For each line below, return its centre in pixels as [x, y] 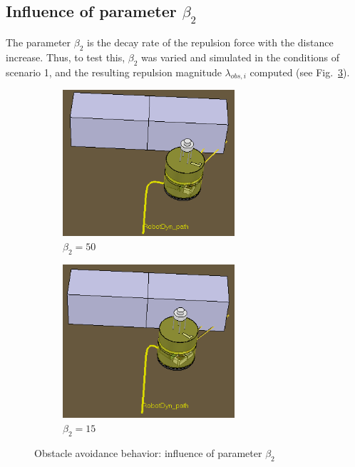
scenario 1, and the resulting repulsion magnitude [114, 72]
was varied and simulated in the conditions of [241, 57]
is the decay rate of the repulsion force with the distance [210, 42]
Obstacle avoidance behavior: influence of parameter [148, 452]
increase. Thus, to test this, [66, 57]
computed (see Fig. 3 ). [300, 72]
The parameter [38, 42]
